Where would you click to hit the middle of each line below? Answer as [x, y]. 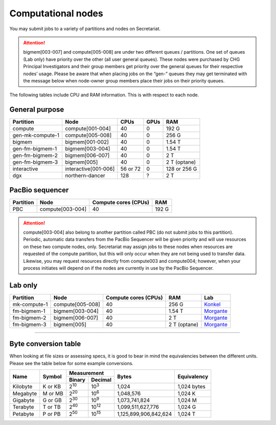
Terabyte [23, 407]
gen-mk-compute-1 [36, 136]
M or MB [53, 393]
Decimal [101, 380]
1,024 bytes [191, 387]
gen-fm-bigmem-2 [35, 155]
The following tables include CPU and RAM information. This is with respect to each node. [104, 95]
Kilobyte [22, 387]
